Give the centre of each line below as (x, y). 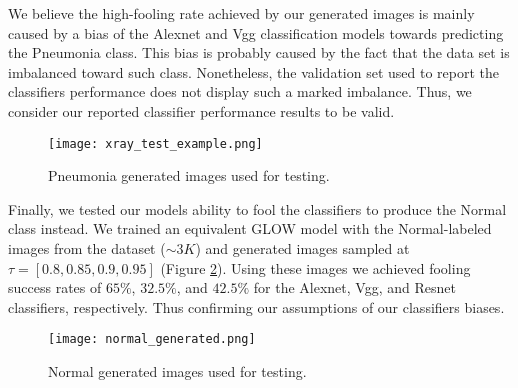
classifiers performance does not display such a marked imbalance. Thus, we (240, 91)
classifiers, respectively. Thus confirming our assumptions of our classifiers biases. (256, 306)
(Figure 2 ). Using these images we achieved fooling (315, 267)
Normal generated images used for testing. (177, 371)
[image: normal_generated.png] (152, 339)
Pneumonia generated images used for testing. (189, 175)
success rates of (55, 287)
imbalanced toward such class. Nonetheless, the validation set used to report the (254, 71)
